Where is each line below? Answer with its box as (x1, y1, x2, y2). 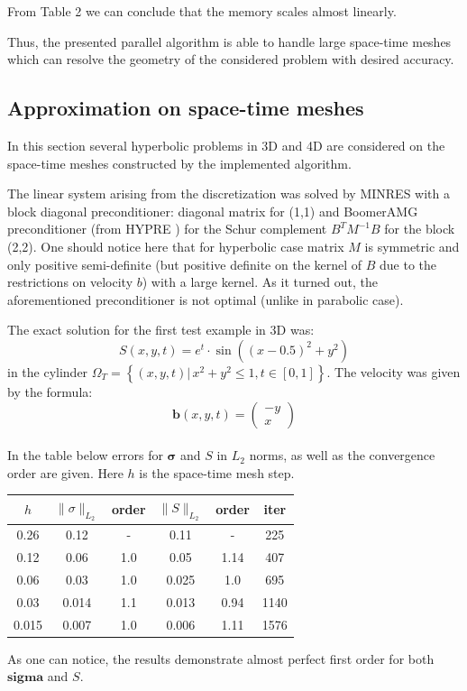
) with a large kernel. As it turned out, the (142, 272, 378, 291)
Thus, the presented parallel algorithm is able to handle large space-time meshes (7, 32, 452, 51)
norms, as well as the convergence (249, 446, 435, 465)
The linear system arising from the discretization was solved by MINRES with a (7, 184, 450, 203)
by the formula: (7, 382, 93, 401)
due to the (380, 254, 437, 273)
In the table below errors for (7, 446, 163, 465)
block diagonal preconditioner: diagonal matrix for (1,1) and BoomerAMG (7, 201, 418, 220)
